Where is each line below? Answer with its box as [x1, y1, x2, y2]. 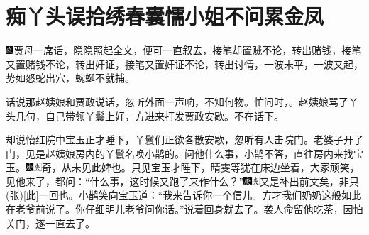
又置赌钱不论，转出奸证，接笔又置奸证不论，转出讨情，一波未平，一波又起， [6, 56, 363, 71]
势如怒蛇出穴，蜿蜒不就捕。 [6, 70, 135, 85]
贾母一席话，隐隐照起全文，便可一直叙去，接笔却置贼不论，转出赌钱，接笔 [13, 43, 362, 58]
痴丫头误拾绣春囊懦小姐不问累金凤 [6, 1, 324, 31]
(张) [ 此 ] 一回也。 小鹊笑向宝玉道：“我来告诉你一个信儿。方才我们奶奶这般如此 [6, 187, 362, 202]
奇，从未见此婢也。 [41, 160, 131, 175]
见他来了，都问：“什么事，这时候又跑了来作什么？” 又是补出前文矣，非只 [6, 173, 359, 188]
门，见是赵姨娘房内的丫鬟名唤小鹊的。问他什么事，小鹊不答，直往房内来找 [6, 146, 353, 160]
